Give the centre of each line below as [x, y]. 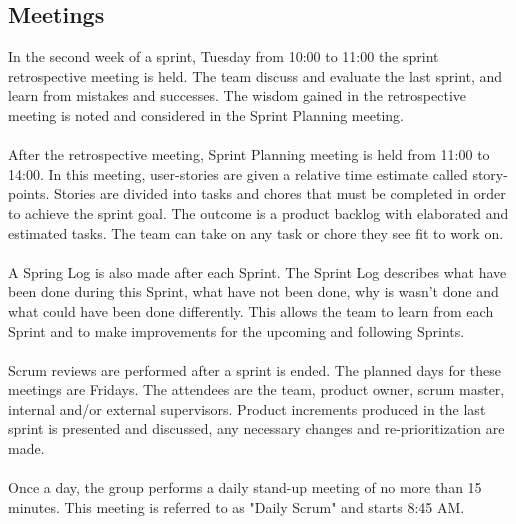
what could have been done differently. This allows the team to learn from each [251, 310]
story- [490, 173]
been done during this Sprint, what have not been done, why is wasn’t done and [253, 291]
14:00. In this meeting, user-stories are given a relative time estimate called [238, 173]
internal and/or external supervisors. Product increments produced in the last [247, 408]
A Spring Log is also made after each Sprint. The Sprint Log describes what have [257, 271]
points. [29, 193]
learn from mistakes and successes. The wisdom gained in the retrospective [237, 95]
